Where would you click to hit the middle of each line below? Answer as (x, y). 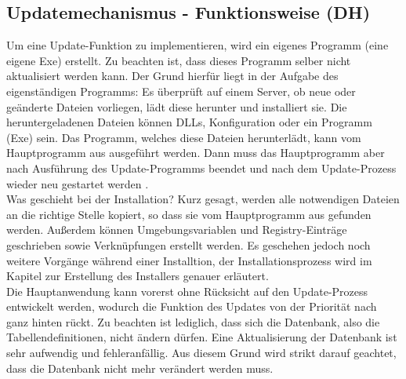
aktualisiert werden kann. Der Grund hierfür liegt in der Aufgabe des (172, 76)
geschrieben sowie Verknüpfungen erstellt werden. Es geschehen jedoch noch (188, 244)
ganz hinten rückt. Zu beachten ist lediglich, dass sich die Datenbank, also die (193, 321)
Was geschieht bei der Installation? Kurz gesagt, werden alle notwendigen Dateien (203, 199)
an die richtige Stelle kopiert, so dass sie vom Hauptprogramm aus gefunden (189, 214)
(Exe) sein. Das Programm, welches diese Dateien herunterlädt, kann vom (184, 137)
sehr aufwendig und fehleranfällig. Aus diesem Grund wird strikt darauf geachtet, (201, 353)
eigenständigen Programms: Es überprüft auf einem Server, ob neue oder (181, 91)
